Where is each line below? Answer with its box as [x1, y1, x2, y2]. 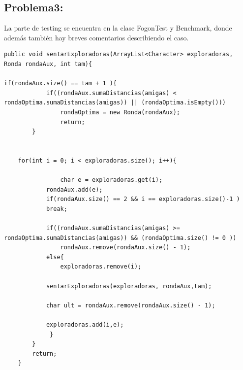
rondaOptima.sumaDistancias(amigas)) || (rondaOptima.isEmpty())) [4, 99, 226, 106]
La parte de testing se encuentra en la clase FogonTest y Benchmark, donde [4, 23, 232, 33]
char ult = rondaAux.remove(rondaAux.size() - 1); [46, 302, 215, 309]
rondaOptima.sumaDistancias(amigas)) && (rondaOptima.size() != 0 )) [4, 234, 237, 241]
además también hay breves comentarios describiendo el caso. [4, 32, 189, 42]
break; [46, 205, 67, 212]
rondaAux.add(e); [46, 186, 103, 193]
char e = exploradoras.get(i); [60, 176, 163, 184]
